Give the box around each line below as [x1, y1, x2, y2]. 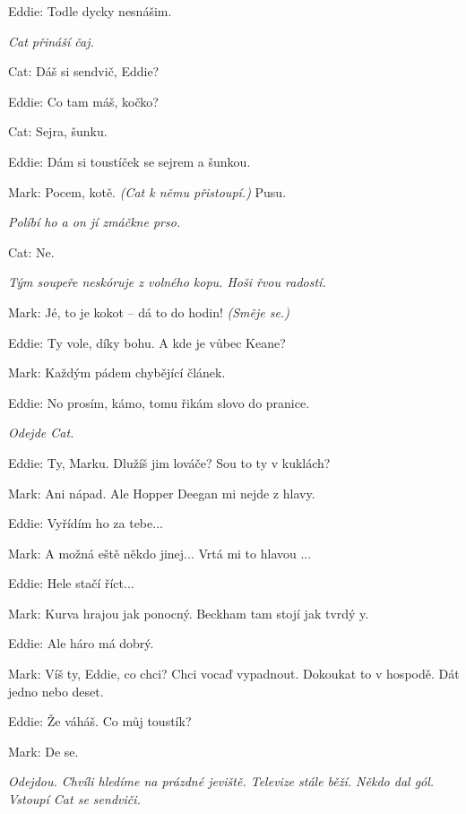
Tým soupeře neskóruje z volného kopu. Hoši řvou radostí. [8, 273, 326, 291]
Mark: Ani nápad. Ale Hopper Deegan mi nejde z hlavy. [8, 483, 315, 502]
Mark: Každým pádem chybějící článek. [8, 363, 226, 382]
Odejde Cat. [8, 423, 74, 442]
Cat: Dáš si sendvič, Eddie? [8, 62, 160, 81]
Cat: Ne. [8, 242, 55, 261]
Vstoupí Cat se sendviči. [8, 790, 141, 809]
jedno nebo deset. [8, 681, 104, 700]
